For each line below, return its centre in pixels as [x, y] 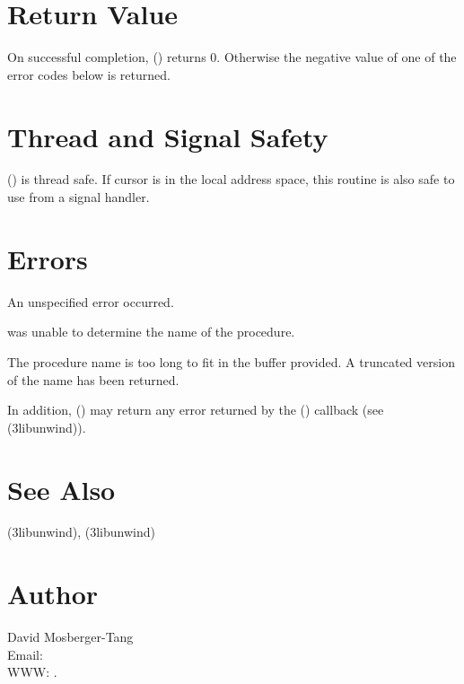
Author [53, 594]
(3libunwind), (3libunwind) [81, 532]
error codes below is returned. [89, 74]
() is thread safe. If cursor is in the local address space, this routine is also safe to [231, 179]
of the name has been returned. [93, 379]
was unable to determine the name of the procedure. [151, 332]
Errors [48, 258]
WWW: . [32, 672]
